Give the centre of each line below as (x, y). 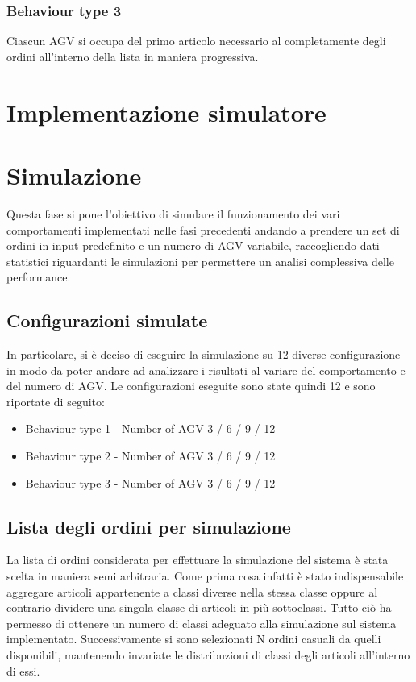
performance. (39, 277)
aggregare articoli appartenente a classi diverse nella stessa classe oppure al (192, 591)
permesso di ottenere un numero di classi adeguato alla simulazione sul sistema (202, 623)
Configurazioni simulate (107, 320)
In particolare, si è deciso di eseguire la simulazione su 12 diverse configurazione (204, 354)
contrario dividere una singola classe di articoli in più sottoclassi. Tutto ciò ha (199, 607)
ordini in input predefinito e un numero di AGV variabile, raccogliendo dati (193, 245)
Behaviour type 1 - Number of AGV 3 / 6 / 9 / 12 (150, 428)
